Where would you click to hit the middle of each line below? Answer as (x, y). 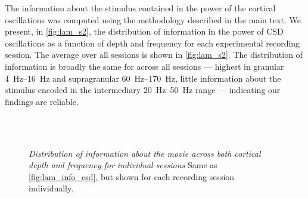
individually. (51, 188)
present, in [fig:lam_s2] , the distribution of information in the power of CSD (144, 31)
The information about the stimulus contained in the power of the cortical (140, 8)
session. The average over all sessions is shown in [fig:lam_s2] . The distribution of (154, 55)
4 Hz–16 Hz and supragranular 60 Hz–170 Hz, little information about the (143, 78)
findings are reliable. (42, 101)
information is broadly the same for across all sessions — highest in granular (144, 66)
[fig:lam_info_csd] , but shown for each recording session (132, 176)
